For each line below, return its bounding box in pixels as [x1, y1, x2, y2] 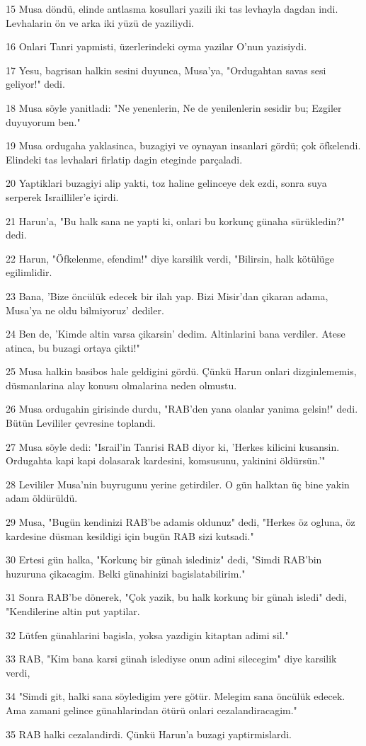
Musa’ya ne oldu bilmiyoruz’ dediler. [6, 302, 164, 317]
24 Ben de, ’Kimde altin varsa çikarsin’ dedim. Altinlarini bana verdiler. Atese [6, 326, 345, 341]
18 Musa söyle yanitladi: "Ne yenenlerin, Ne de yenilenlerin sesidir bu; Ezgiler [6, 100, 342, 115]
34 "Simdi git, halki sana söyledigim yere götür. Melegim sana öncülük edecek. [6, 689, 345, 704]
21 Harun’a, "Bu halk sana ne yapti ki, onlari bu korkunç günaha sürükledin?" [6, 213, 345, 228]
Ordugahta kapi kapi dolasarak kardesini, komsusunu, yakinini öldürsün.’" [6, 453, 326, 468]
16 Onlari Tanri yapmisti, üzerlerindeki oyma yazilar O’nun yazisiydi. [6, 39, 307, 54]
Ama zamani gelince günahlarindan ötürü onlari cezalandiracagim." [6, 702, 297, 717]
